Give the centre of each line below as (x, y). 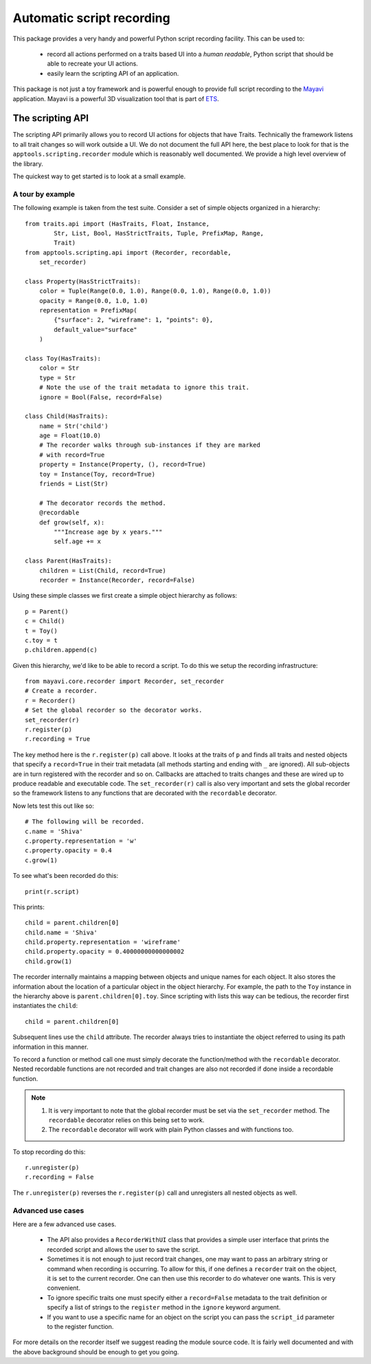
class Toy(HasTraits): (63, 358)
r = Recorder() (50, 700)
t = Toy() (41, 631)
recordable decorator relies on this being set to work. (126, 1120)
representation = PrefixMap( (88, 311)
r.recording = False (59, 1177)
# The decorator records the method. (102, 503)
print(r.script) (52, 891)
